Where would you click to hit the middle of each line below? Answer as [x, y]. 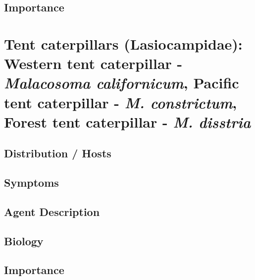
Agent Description [52, 211]
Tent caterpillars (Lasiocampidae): [123, 43]
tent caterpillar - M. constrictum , [121, 102]
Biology [24, 241]
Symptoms [31, 182]
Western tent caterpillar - [93, 63]
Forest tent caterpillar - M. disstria [127, 122]
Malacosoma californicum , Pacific [122, 83]
